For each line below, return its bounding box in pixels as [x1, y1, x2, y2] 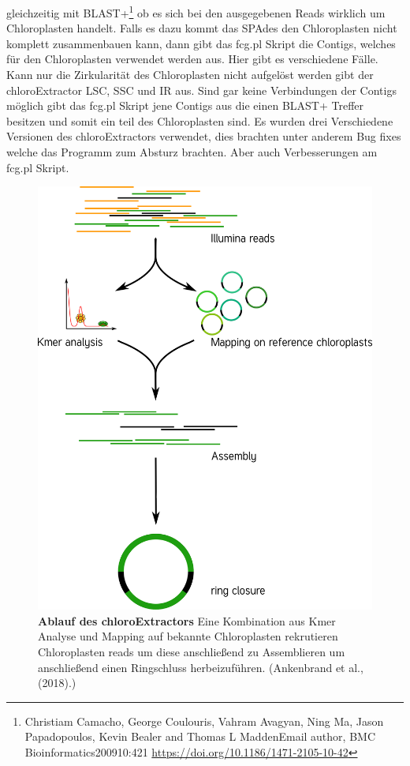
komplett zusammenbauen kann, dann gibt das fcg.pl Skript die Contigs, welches [6, 35, 396, 51]
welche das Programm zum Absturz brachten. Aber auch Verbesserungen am [6, 144, 378, 160]
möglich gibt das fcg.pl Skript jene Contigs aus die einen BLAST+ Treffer [6, 97, 364, 114]
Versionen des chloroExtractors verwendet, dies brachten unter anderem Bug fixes [6, 128, 401, 145]
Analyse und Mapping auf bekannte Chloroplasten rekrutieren [38, 628, 338, 644]
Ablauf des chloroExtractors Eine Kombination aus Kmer [38, 612, 336, 629]
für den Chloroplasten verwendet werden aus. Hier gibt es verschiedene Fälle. [6, 51, 378, 67]
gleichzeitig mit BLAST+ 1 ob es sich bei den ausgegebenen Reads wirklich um [6, 2, 386, 21]
